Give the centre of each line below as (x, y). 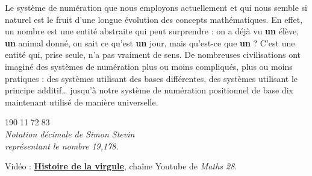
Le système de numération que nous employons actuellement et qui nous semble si (156, 7)
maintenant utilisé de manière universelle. (82, 102)
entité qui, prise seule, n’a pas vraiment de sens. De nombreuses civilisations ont (153, 55)
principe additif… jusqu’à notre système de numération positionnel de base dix (149, 90)
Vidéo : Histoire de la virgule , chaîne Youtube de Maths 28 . (121, 166)
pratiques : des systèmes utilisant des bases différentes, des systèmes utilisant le (151, 78)
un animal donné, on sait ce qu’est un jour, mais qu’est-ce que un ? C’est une (150, 42)
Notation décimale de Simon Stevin (70, 134)
